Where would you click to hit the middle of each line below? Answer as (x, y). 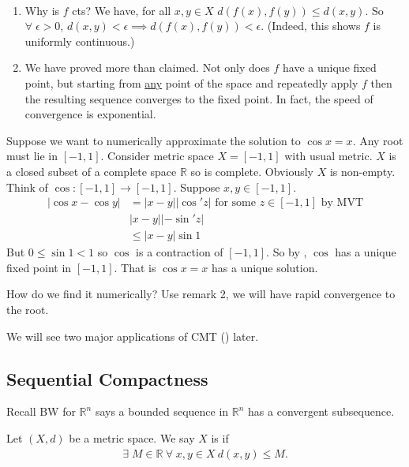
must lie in (32, 156)
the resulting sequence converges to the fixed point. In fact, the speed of (199, 98)
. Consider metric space (157, 156)
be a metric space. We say (132, 437)
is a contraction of (180, 252)
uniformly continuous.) (80, 41)
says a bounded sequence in (162, 411)
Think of (27, 187)
